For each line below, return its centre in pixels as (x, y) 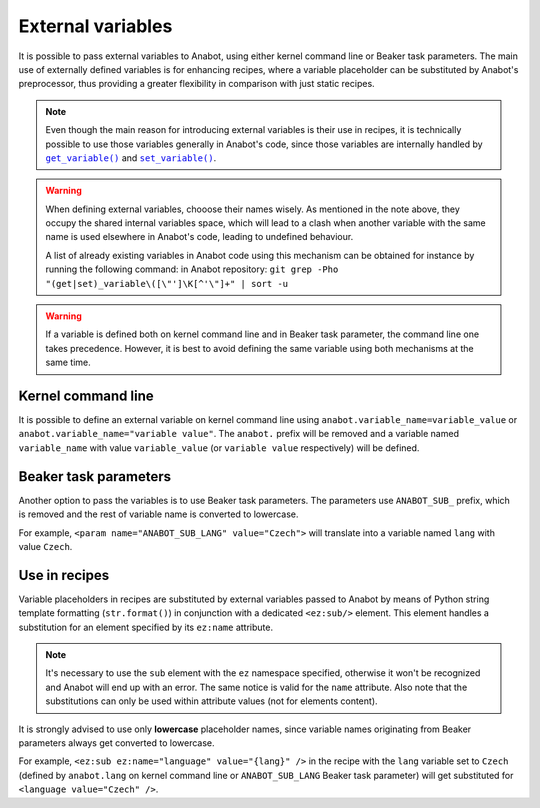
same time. (68, 362)
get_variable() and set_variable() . (131, 157)
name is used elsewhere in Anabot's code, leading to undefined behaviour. (199, 237)
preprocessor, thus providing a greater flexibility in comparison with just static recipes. (196, 84)
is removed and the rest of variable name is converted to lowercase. (158, 514)
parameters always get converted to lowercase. (116, 742)
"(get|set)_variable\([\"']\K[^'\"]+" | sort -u (167, 283)
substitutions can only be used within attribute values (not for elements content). (212, 701)
